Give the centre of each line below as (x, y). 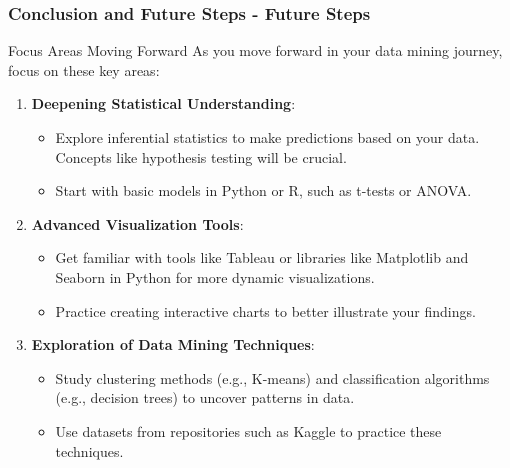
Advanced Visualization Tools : (137, 223)
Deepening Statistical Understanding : (163, 103)
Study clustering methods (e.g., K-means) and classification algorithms (272, 377)
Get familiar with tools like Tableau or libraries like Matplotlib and (262, 257)
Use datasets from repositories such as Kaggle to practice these (248, 430)
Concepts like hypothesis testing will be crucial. (201, 156)
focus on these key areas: (84, 69)
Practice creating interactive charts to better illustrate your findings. (265, 310)
